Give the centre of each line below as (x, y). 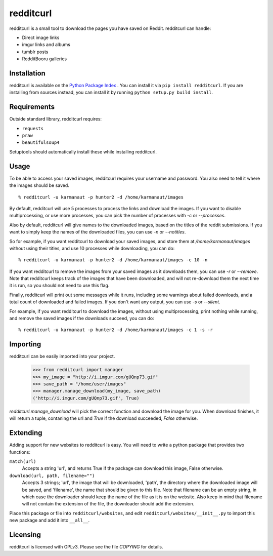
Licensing (25, 534)
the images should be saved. (39, 185)
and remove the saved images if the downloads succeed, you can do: (82, 319)
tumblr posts (35, 52)
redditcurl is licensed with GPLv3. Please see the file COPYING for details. (86, 546)
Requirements (32, 107)
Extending (26, 433)
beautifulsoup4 (41, 143)
